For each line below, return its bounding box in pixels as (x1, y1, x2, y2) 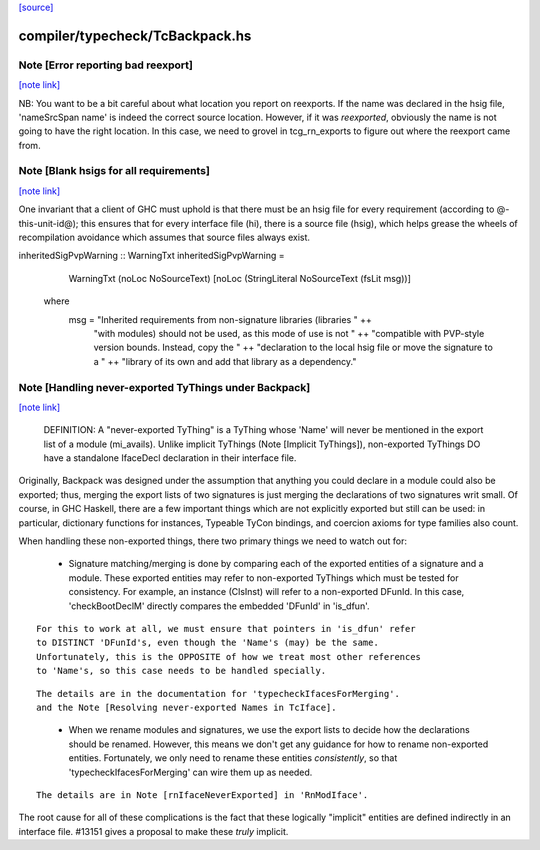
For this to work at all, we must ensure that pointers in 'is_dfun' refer (36, 623, 416, 634)
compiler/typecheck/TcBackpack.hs (18, 27, 252, 44)
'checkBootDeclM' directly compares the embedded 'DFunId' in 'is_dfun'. (68, 600, 370, 612)
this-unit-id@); (18, 217, 79, 229)
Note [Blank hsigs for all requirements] (18, 164, 210, 178)
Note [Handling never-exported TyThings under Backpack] (18, 380, 311, 394)
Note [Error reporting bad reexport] (18, 58, 194, 72)
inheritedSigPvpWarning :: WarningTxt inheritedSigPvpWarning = (18, 250, 285, 262)
